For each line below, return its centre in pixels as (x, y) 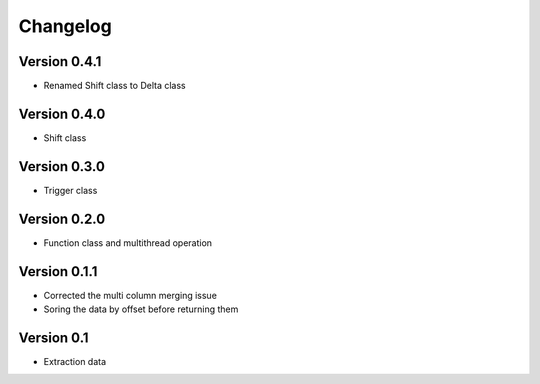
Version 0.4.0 (62, 113)
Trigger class (70, 190)
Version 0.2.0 (62, 218)
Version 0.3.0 (61, 166)
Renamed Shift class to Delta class (114, 86)
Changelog (65, 26)
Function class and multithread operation (128, 242)
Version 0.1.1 (58, 271)
